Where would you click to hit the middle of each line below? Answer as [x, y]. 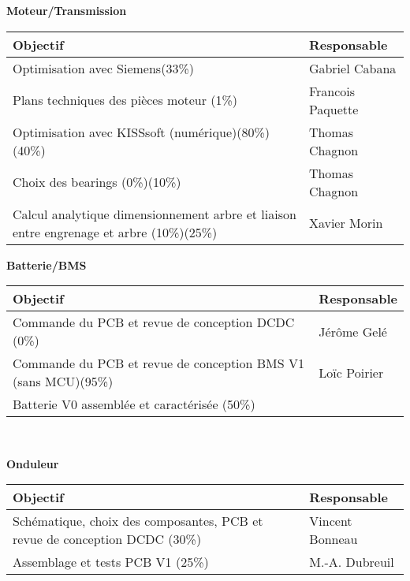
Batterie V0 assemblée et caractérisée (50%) [134, 404]
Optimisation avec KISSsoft [89, 132]
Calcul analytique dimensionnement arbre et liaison [155, 214]
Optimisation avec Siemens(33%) [103, 68]
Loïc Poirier [351, 372]
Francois [332, 91]
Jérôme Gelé [353, 331]
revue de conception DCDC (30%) [107, 539]
